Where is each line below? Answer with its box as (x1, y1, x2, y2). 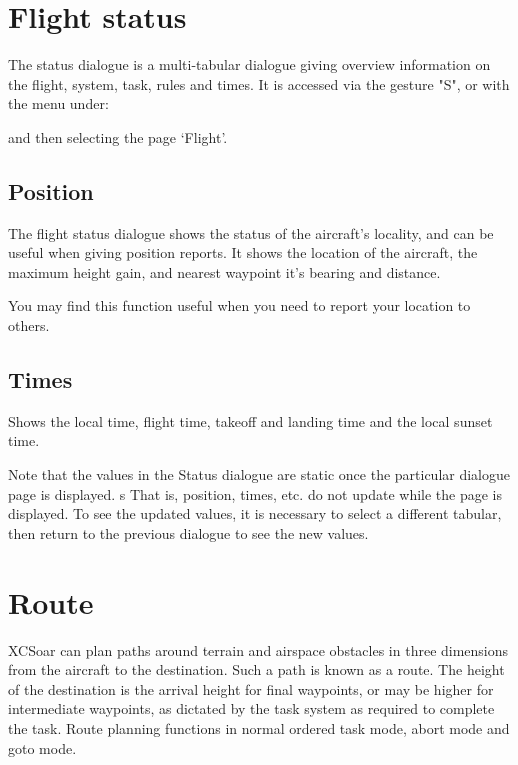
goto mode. (8, 737, 77, 758)
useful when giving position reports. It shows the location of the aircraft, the (8, 242, 478, 263)
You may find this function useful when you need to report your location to (8, 295, 471, 316)
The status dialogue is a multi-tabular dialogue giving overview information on (8, 54, 491, 75)
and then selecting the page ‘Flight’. (8, 126, 228, 147)
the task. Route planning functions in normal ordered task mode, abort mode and (8, 717, 510, 738)
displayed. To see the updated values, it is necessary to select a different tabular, (8, 503, 502, 524)
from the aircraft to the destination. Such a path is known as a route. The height (8, 659, 505, 680)
